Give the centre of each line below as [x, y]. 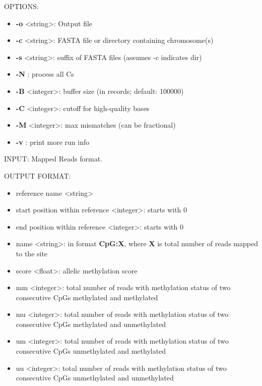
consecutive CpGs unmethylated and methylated [91, 351]
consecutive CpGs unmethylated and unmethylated [95, 378]
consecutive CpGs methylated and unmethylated [91, 324]
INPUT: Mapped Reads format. [53, 159]
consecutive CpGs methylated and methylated [87, 297]
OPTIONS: [21, 6]
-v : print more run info [53, 142]
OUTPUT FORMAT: [38, 175]
